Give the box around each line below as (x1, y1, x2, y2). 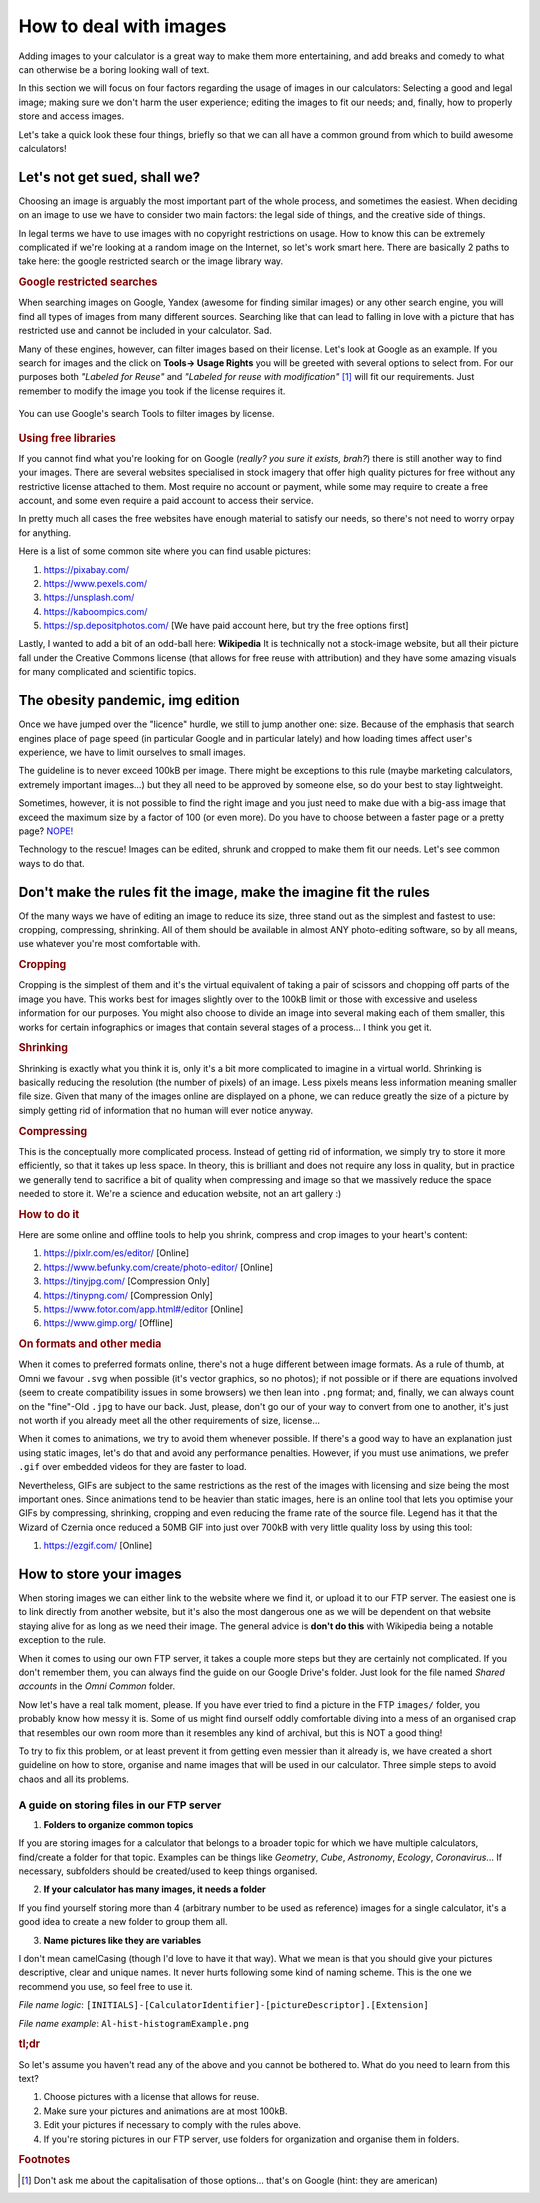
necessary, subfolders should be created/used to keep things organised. (18, 1865, 318, 1877)
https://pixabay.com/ (43, 563, 130, 575)
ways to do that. (18, 857, 85, 869)
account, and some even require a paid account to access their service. (18, 494, 314, 506)
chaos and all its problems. (18, 1773, 130, 1785)
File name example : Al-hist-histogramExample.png (18, 2017, 250, 2029)
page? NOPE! (18, 825, 74, 837)
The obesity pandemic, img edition (18, 692, 240, 709)
